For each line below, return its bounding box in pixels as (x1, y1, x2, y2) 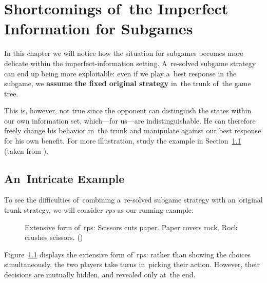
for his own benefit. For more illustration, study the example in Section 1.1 (4, 135, 241, 146)
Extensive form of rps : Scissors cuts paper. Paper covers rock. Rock (25, 221, 238, 232)
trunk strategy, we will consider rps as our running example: (4, 205, 194, 215)
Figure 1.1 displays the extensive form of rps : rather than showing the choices (4, 249, 251, 259)
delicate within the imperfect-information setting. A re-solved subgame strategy (4, 57, 256, 68)
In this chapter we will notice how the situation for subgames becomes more (4, 48, 243, 58)
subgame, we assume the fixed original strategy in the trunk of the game (4, 78, 251, 89)
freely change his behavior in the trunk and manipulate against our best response (4, 125, 261, 136)
